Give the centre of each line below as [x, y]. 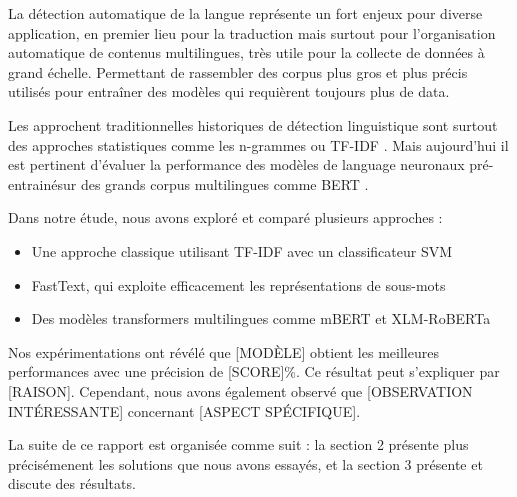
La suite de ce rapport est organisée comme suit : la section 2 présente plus [238, 444]
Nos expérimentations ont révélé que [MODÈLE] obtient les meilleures [223, 351]
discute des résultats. [72, 483]
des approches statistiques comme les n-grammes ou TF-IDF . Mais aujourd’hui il [258, 144]
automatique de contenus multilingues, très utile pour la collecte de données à [246, 52]
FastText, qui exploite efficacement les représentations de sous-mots [238, 284]
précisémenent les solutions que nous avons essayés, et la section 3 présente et [245, 463]
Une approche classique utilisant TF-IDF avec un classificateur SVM [242, 250]
